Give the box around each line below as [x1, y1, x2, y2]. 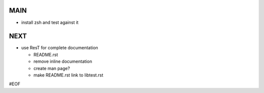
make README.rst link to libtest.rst [33, 72, 104, 78]
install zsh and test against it [21, 19, 79, 25]
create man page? [33, 65, 70, 71]
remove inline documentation [33, 58, 92, 64]
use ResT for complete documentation [21, 45, 98, 51]
